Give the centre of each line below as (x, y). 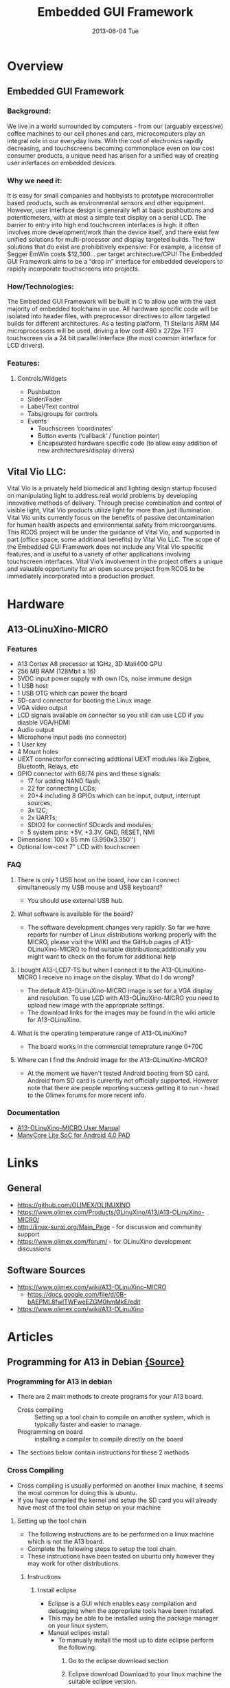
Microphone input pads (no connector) (72, 737)
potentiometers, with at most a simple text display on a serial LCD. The (107, 217)
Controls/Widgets (42, 378)
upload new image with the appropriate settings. (96, 1005)
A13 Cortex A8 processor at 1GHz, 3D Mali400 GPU (90, 664)
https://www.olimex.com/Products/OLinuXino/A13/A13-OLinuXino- (111, 1212)
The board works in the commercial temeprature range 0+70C (115, 1046)
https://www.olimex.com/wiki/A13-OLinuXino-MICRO (92, 1287)
